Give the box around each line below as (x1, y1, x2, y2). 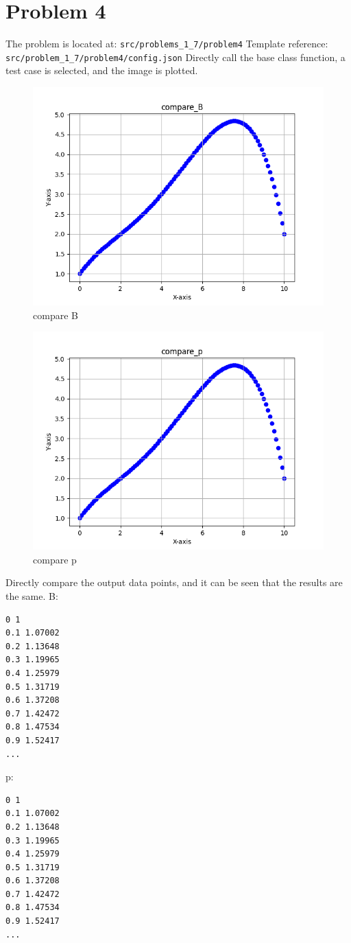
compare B (33, 307, 78, 322)
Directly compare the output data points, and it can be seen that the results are (5, 575, 343, 590)
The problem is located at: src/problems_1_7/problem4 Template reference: (5, 36, 328, 51)
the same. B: (5, 589, 58, 603)
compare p (33, 552, 77, 566)
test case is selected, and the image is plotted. (5, 63, 198, 78)
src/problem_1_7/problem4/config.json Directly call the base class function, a (5, 49, 346, 64)
